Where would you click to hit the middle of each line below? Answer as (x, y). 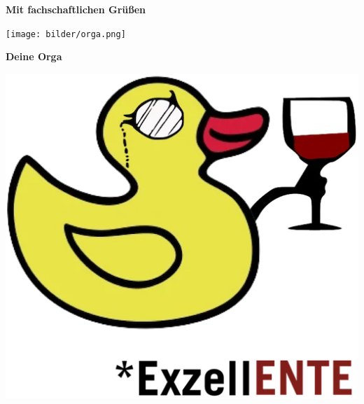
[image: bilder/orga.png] (66, 34)
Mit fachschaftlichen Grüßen (76, 9)
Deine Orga (34, 56)
